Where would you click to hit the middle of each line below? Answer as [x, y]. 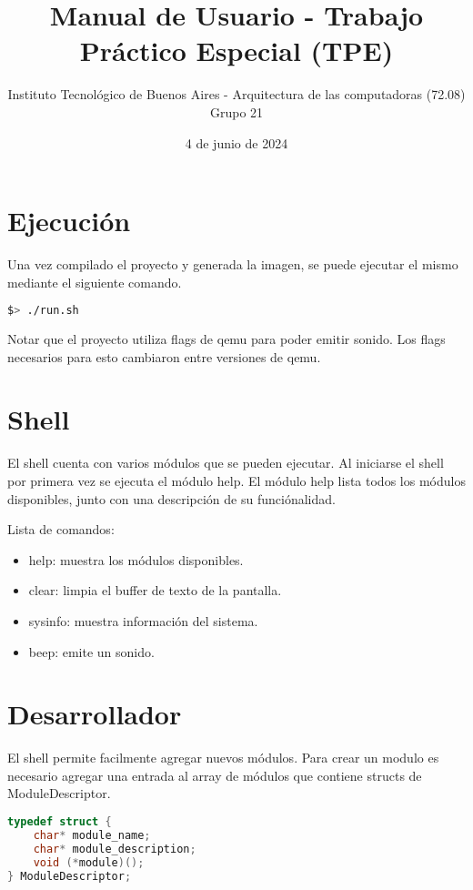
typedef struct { [60, 822]
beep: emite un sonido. [91, 651]
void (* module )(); [89, 862]
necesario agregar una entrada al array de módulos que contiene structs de [215, 775]
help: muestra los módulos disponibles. [136, 559]
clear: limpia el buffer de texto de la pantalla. [155, 590]
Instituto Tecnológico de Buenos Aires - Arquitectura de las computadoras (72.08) [236, 94]
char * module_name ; [92, 835]
